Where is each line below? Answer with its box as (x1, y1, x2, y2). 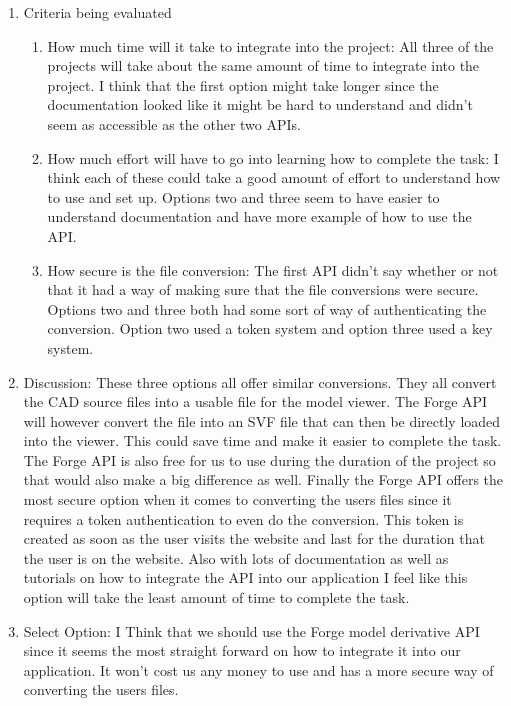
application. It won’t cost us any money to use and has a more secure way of (23, 659, 494, 680)
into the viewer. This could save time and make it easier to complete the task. (23, 430, 502, 451)
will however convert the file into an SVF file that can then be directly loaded (23, 410, 501, 431)
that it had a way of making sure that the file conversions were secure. (47, 279, 479, 300)
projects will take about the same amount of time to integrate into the (47, 55, 480, 76)
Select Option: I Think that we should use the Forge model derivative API (23, 620, 480, 641)
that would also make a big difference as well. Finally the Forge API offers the (23, 469, 504, 490)
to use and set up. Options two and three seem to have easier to (47, 186, 440, 207)
